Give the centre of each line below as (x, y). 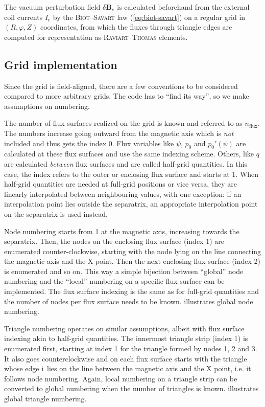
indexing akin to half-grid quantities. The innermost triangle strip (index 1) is (126, 338)
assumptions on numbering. (47, 106)
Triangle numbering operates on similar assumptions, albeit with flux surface (124, 328)
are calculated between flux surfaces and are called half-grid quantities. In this (126, 163)
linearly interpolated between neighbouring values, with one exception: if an (123, 194)
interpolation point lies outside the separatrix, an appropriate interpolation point (131, 204)
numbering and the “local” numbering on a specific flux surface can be (114, 281)
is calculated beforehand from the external (183, 7)
